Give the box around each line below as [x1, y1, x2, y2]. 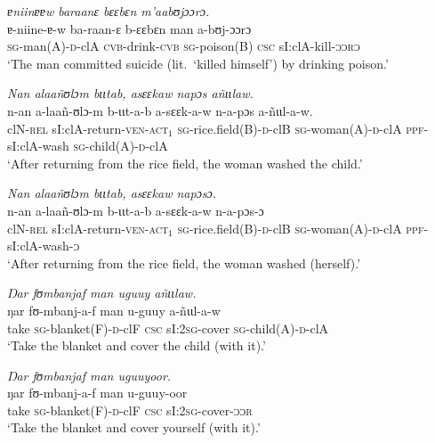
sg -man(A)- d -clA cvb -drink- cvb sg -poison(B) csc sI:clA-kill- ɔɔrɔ [7, 37, 360, 55]
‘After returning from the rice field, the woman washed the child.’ [7, 153, 363, 172]
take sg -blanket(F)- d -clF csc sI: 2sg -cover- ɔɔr [7, 400, 253, 419]
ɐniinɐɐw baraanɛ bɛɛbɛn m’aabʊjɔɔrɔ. [7, 2, 210, 20]
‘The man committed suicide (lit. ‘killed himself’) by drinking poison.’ [7, 53, 389, 72]
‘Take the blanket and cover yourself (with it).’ [7, 418, 261, 437]
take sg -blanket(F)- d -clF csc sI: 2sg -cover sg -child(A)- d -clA [7, 318, 329, 337]
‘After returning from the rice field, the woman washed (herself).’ [7, 253, 361, 272]
